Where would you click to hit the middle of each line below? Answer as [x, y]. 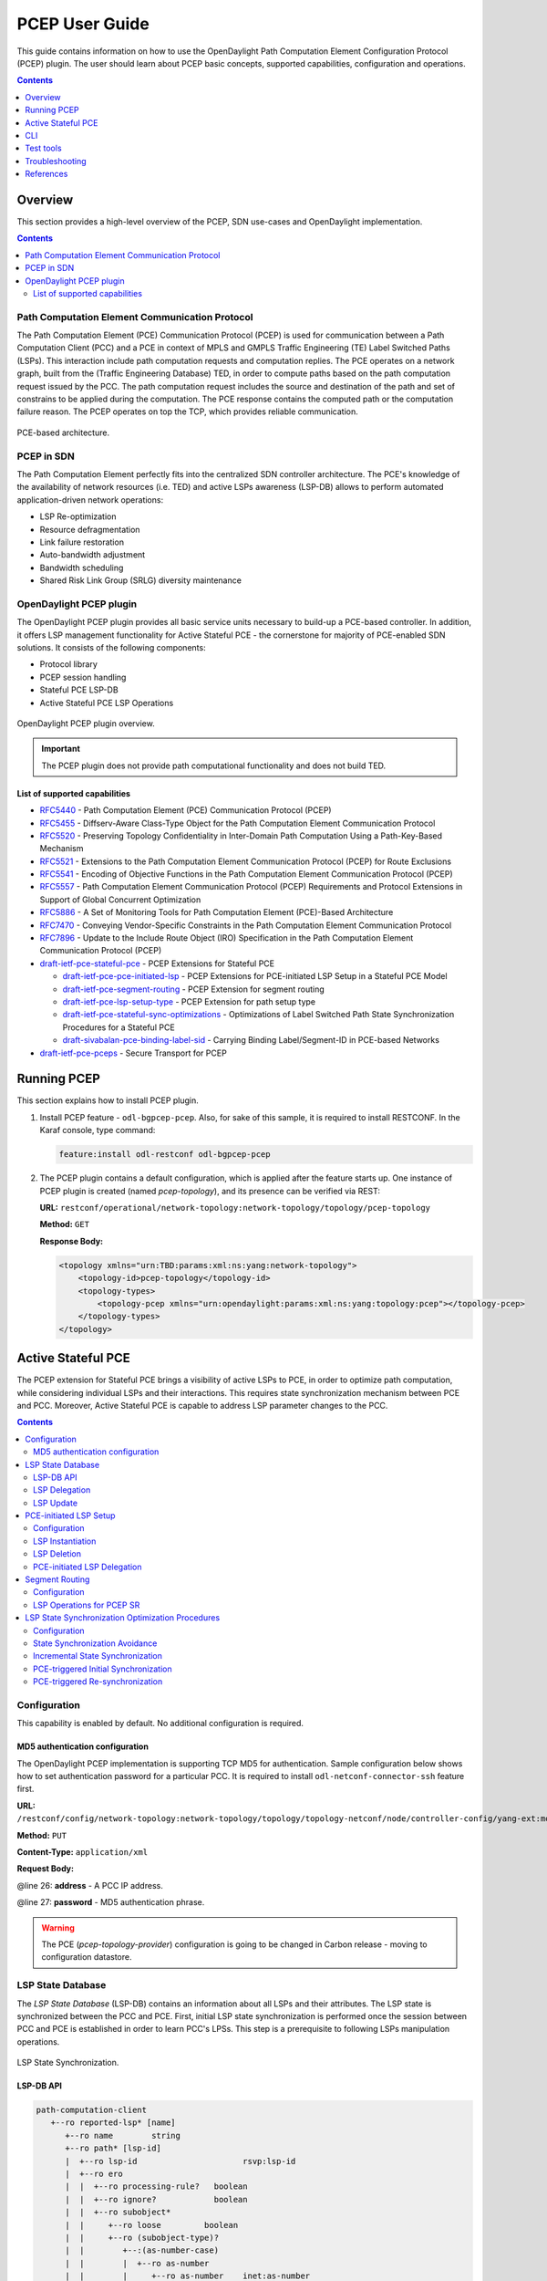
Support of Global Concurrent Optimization [120, 900]
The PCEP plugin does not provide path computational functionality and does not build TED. [214, 766]
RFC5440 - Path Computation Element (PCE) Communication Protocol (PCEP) [186, 810]
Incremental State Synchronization [98, 1656]
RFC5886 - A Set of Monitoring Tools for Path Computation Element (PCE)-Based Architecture [217, 912]
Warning [58, 1927]
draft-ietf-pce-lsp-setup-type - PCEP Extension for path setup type [189, 1001]
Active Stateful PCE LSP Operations [107, 703]
